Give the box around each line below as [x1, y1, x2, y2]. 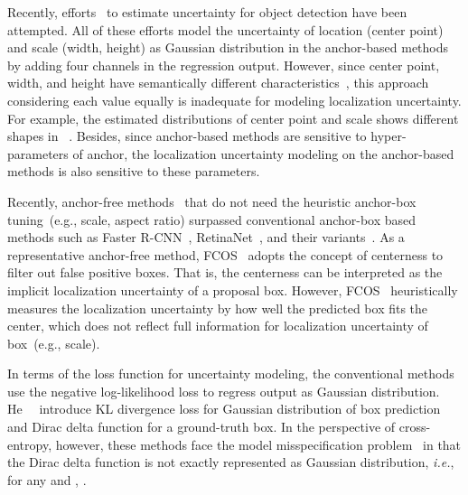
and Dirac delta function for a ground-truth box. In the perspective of [7, 417, 396, 436]
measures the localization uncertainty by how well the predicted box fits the [7, 298, 428, 317]
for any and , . [7, 470, 87, 489]
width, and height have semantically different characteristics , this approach [7, 73, 429, 92]
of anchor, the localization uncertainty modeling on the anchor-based [72, 144, 454, 163]
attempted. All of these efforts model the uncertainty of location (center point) [7, 20, 444, 39]
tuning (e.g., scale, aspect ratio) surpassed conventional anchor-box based [7, 210, 417, 229]
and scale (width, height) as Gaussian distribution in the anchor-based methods [7, 38, 449, 57]
